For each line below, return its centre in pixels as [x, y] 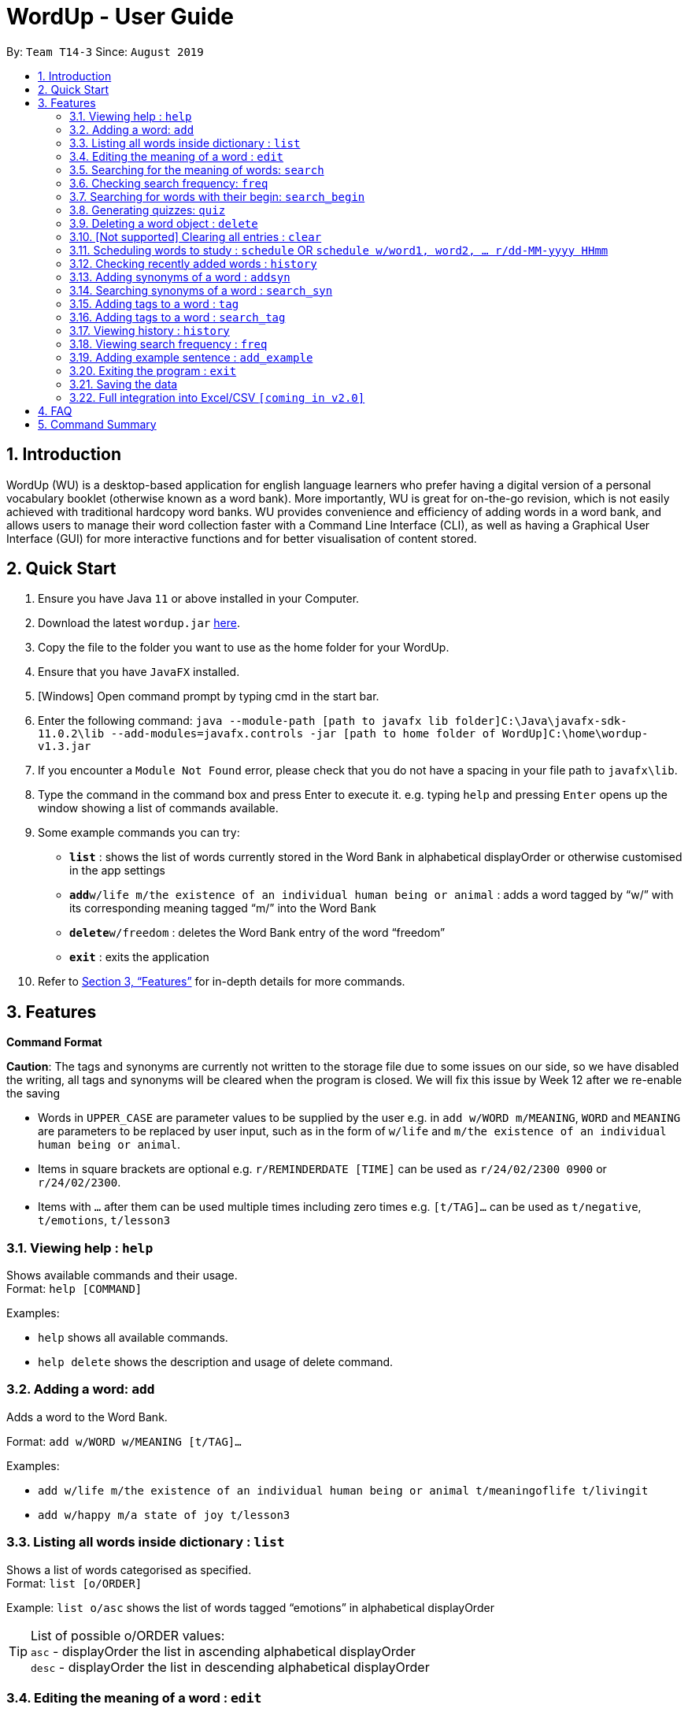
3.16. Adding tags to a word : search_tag [178, 317]
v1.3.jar [65, 746]
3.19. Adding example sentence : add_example [191, 357]
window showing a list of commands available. [158, 808]
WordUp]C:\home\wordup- [575, 734]
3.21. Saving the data [124, 384]
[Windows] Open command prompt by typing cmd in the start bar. [209, 696]
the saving [33, 1094]
